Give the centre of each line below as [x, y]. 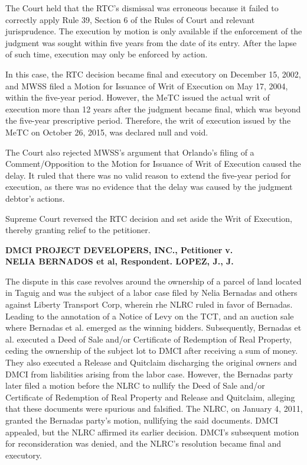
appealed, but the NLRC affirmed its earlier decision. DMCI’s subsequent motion [152, 432]
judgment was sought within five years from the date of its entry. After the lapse [151, 42]
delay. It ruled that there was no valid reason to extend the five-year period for [148, 175]
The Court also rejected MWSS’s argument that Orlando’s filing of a [130, 152]
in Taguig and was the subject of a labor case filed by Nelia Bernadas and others [151, 293]
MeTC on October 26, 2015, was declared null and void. [107, 132]
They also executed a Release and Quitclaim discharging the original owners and [151, 362]
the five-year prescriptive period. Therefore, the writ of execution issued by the [148, 120]
